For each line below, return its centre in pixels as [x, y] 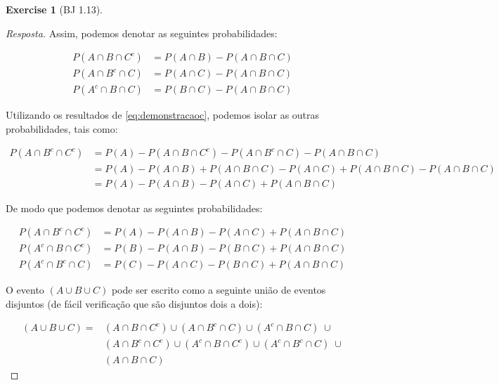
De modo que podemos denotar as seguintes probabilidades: [134, 208]
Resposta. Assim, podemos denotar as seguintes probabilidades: [142, 33]
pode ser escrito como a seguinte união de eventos [219, 290]
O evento [25, 290]
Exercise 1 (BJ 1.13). [54, 9]
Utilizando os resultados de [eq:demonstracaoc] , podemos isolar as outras [163, 115]
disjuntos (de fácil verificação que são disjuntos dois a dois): [134, 303]
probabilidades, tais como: [62, 128]
